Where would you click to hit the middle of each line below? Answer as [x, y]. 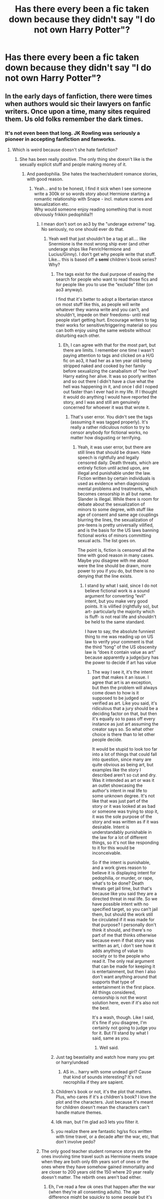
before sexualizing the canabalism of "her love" [111, 371]
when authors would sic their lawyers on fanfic [78, 104]
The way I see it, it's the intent [122, 672]
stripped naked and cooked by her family [104, 366]
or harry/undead [72, 1062]
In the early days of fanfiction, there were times [79, 96]
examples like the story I [117, 770]
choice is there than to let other [123, 734]
